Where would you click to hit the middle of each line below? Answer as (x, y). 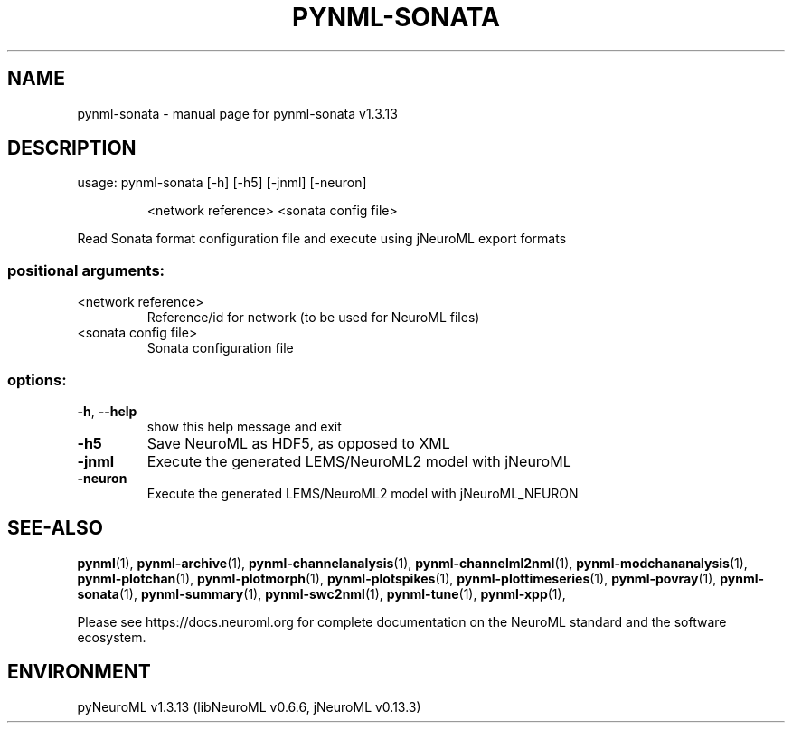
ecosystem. (112, 637)
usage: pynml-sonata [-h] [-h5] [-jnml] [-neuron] (222, 183)
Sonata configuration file (220, 348)
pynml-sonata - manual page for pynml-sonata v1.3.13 (237, 113)
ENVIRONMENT (79, 672)
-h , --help (107, 411)
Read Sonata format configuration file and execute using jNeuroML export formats (322, 239)
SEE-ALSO (55, 528)
